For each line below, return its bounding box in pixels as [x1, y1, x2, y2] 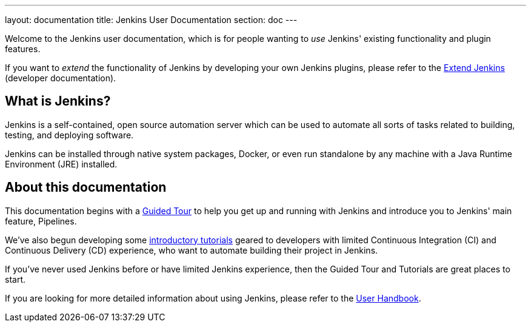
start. [5, 274, 26, 285]
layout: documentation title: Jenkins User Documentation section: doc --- [5, 15, 298, 25]
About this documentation [5, 180, 167, 195]
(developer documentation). [5, 73, 116, 83]
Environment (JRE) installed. [5, 158, 118, 169]
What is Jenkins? [5, 93, 111, 109]
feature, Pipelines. [5, 215, 77, 226]
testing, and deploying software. [5, 129, 134, 140]
